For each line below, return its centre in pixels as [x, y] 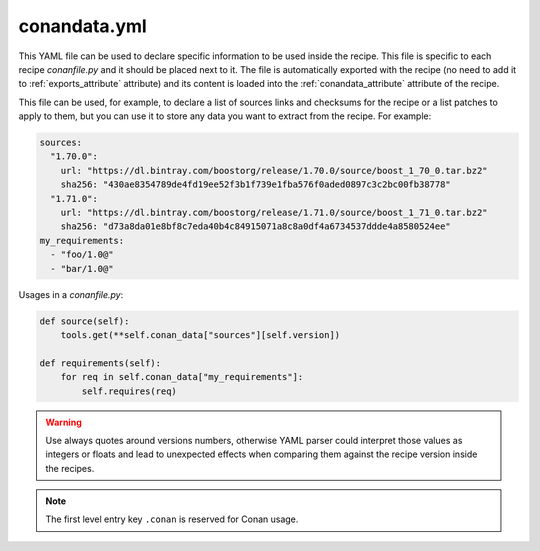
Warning [63, 422]
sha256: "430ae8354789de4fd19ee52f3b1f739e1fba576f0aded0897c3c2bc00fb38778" [256, 184]
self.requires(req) [129, 391]
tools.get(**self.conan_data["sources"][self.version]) [200, 334]
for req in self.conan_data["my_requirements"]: [182, 377]
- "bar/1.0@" [82, 268]
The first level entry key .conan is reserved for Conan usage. [172, 519]
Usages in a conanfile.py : [71, 294]
